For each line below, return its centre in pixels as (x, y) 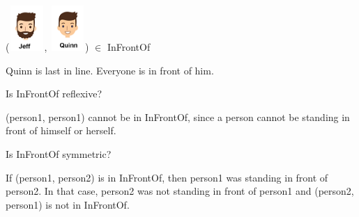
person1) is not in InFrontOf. (68, 204)
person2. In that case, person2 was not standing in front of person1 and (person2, (180, 191)
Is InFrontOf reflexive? (54, 94)
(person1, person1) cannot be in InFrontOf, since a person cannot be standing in (178, 116)
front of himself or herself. (61, 130)
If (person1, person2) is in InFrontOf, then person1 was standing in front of (167, 177)
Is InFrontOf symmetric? (59, 153)
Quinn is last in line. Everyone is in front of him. (110, 70)
